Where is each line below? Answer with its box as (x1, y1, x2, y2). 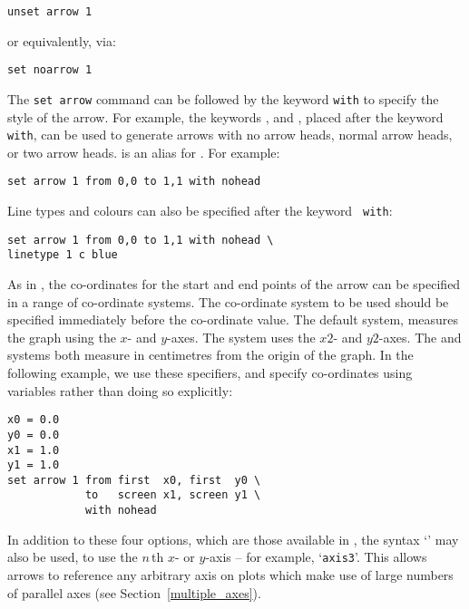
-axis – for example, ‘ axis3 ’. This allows (205, 547, 427, 566)
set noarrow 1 (7, 63, 93, 77)
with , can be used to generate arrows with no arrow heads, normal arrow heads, (7, 125, 453, 144)
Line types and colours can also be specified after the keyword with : (7, 201, 393, 220)
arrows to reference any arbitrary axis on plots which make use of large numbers (7, 565, 454, 585)
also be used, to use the (7, 547, 138, 566)
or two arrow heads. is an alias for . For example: (7, 142, 280, 161)
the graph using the (7, 327, 116, 346)
